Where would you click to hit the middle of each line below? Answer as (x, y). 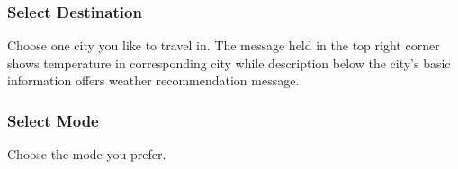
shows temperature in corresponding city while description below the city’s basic (229, 62)
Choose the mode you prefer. (87, 154)
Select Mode (53, 120)
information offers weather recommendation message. (153, 80)
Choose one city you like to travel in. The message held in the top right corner (224, 45)
